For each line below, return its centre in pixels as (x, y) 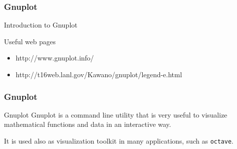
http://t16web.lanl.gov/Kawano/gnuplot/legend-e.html (99, 74)
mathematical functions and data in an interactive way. (88, 124)
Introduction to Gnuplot (41, 25)
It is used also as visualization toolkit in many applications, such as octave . (119, 141)
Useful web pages (30, 41)
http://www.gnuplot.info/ (55, 58)
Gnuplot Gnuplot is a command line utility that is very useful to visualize (116, 114)
